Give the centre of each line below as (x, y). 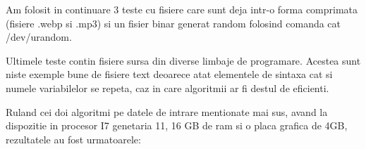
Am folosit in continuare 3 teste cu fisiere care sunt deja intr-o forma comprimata (182, 9)
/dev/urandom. (39, 37)
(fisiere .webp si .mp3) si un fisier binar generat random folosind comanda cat (173, 23)
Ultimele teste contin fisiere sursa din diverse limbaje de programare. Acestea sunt (183, 60)
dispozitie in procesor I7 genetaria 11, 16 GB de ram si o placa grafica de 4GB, (177, 125)
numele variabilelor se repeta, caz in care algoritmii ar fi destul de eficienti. (167, 88)
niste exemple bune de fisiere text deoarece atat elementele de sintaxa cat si (169, 74)
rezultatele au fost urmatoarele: (73, 139)
